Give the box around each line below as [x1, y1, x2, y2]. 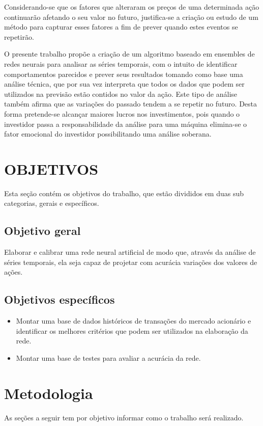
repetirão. [4, 31, 34, 42]
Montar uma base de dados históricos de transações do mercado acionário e [16, 315, 251, 326]
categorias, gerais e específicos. [4, 198, 99, 208]
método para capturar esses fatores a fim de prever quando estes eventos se [4, 21, 238, 32]
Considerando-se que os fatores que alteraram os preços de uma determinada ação [4, 2, 259, 12]
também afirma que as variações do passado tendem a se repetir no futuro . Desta [4, 98, 257, 109]
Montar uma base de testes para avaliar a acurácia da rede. [16, 353, 201, 363]
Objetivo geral [4, 223, 81, 238]
